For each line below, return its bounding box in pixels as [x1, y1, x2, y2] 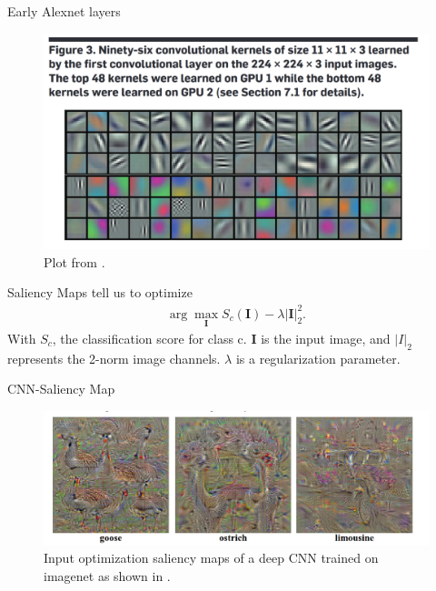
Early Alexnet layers [7, 2, 121, 20]
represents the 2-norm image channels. [7, 348, 221, 367]
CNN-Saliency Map [7, 379, 115, 398]
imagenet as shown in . [44, 566, 171, 585]
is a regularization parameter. [235, 348, 401, 367]
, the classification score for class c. [52, 328, 247, 347]
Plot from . [44, 252, 105, 271]
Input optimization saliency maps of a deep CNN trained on [44, 548, 379, 567]
